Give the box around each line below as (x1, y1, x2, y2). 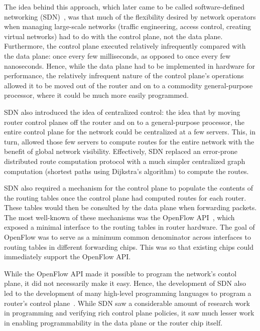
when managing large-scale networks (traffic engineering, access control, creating (4, 21, 251, 32)
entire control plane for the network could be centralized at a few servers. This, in (4, 126, 255, 137)
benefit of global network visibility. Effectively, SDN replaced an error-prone (4, 146, 238, 156)
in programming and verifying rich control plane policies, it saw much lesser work (4, 307, 254, 318)
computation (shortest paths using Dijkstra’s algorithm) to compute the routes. (4, 165, 249, 176)
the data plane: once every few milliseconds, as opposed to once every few (4, 50, 231, 61)
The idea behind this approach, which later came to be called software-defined (4, 2, 244, 12)
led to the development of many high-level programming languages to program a (4, 288, 251, 298)
